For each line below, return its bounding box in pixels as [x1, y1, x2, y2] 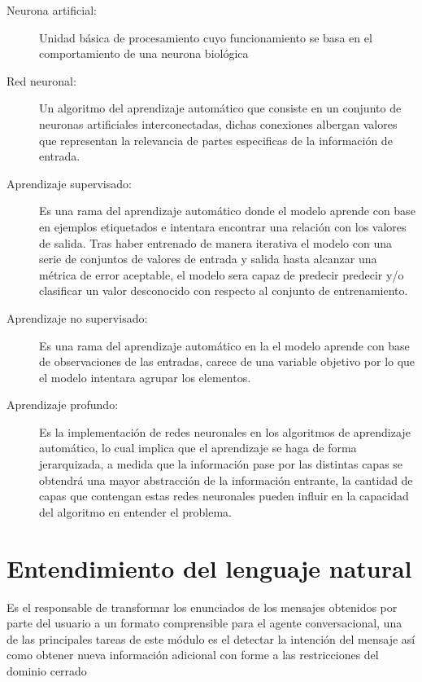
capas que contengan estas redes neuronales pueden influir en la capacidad [39, 487, 409, 504]
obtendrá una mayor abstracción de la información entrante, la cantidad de [39, 471, 413, 488]
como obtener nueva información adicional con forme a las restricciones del [7, 646, 379, 663]
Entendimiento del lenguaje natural [7, 551, 412, 584]
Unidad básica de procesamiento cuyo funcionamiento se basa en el [39, 29, 372, 46]
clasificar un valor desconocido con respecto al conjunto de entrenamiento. [39, 282, 408, 299]
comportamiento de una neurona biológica [39, 45, 249, 62]
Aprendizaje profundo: [7, 396, 119, 413]
